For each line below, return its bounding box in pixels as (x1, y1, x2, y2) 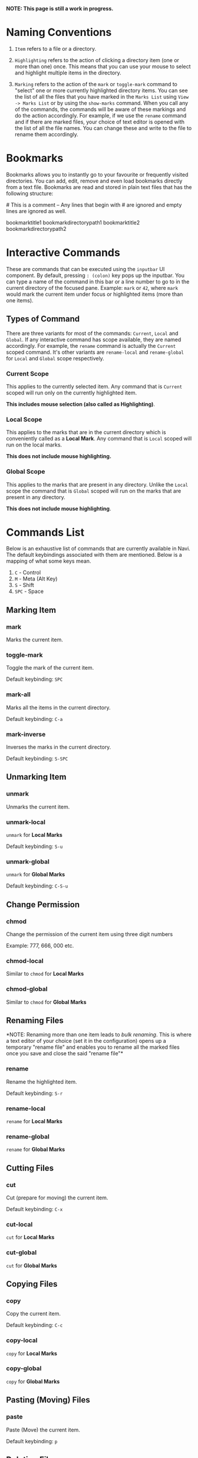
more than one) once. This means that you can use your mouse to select (14, 63, 191, 70)
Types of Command (6, 314, 80, 324)
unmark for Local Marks (6, 831, 63, 839)
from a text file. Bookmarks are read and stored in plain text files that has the (6, 183, 192, 191)
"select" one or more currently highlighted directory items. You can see (14, 87, 188, 94)
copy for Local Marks (6, 1349, 58, 1357)
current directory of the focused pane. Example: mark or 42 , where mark (6, 284, 179, 291)
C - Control (14, 569, 41, 576)
